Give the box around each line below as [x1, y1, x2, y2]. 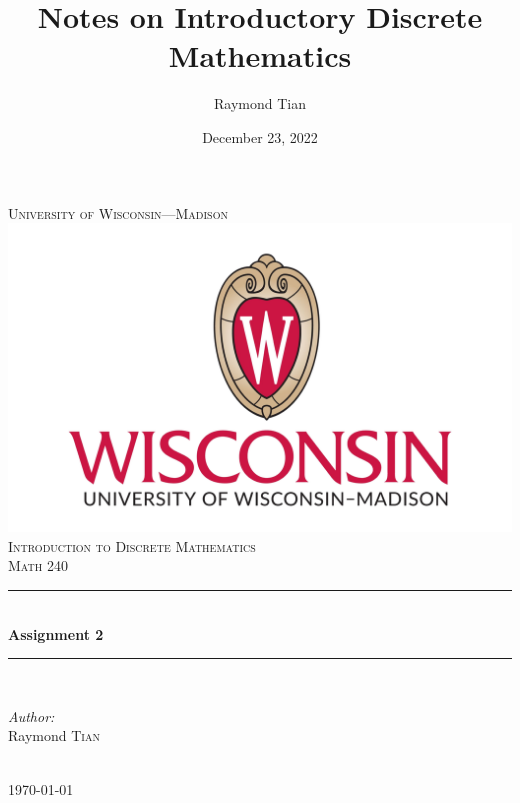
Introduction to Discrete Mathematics [8, 535, 256, 556]
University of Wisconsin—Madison [8, 202, 228, 223]
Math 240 [8, 555, 68, 576]
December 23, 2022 [202, 126, 318, 147]
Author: [8, 705, 55, 726]
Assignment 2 [8, 623, 104, 644]
